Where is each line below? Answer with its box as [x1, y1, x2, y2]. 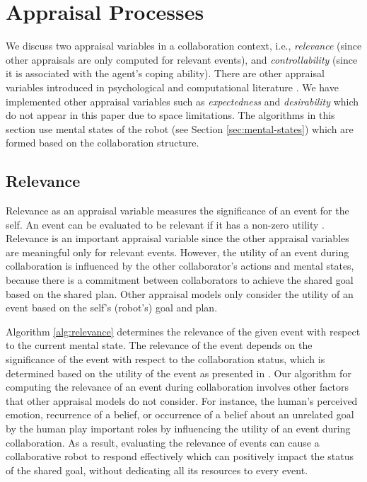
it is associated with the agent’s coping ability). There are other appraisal [6, 66, 325, 81]
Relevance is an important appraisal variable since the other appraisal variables [6, 231, 349, 246]
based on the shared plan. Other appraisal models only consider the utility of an [6, 286, 354, 301]
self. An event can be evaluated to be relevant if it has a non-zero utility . [6, 217, 325, 231]
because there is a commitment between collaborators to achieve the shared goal [6, 272, 354, 287]
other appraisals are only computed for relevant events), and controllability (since [6, 52, 358, 67]
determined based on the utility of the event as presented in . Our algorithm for [6, 365, 351, 380]
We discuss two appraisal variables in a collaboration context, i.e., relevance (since [6, 38, 362, 53]
